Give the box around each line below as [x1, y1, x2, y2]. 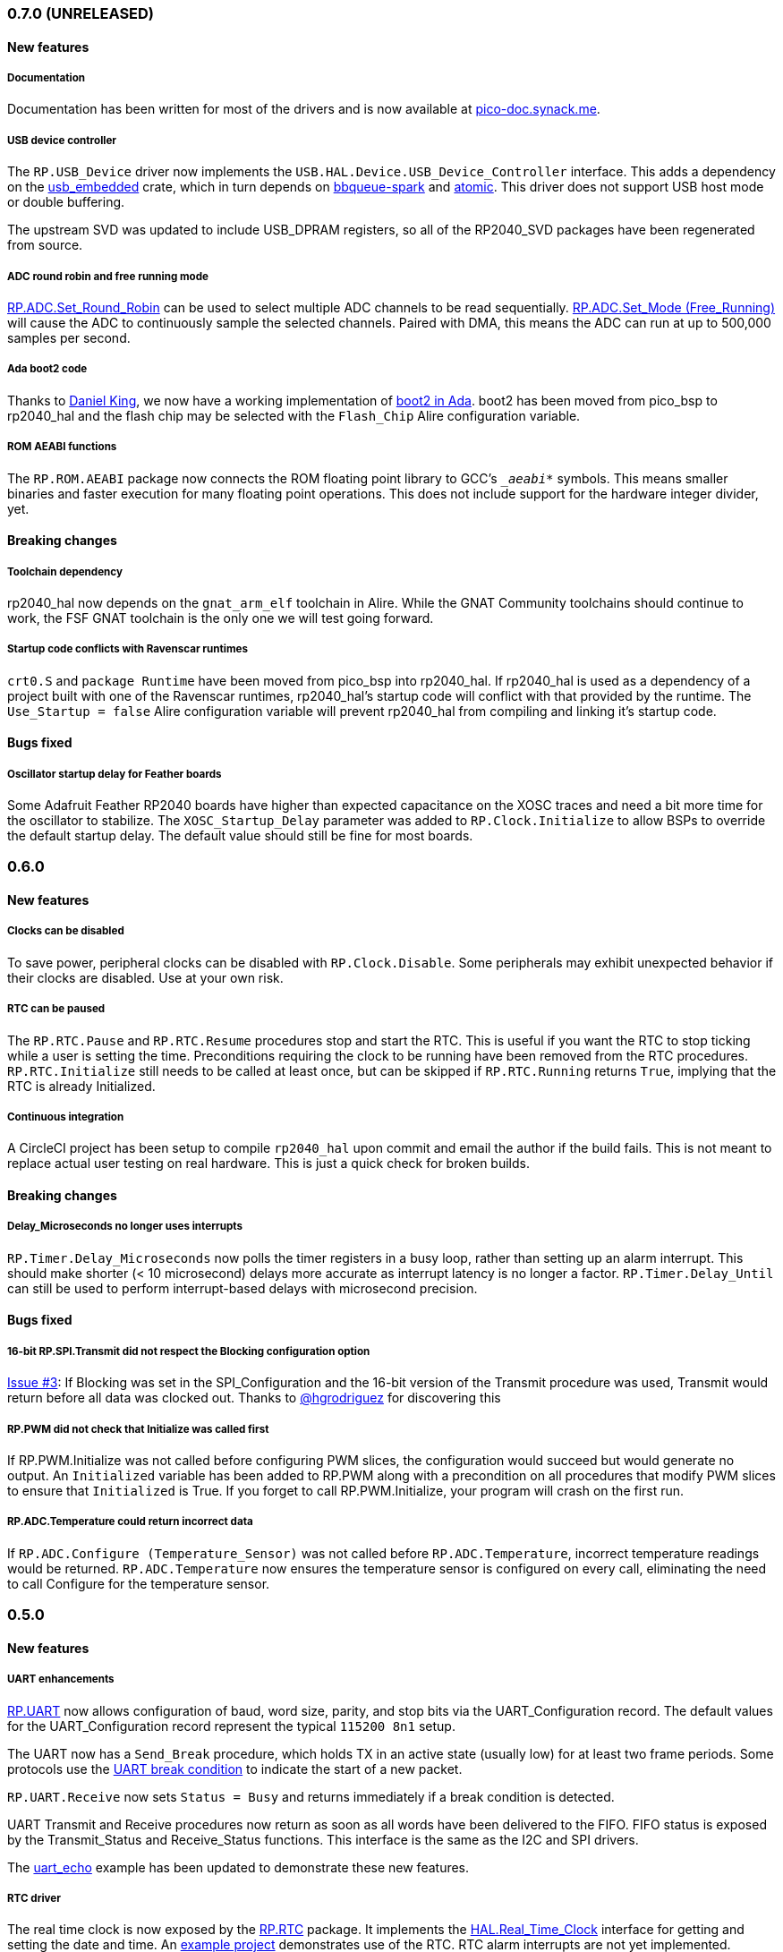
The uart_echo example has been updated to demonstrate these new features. [7, 1859, 470, 1875]
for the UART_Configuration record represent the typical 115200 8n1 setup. [7, 1718, 455, 1734]
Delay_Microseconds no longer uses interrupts [7, 1220, 243, 1233]
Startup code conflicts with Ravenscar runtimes [7, 643, 248, 656]
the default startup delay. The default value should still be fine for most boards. [7, 828, 473, 844]
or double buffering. [7, 194, 125, 210]
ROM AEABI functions [7, 440, 117, 454]
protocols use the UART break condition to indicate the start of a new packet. [7, 1760, 463, 1777]
